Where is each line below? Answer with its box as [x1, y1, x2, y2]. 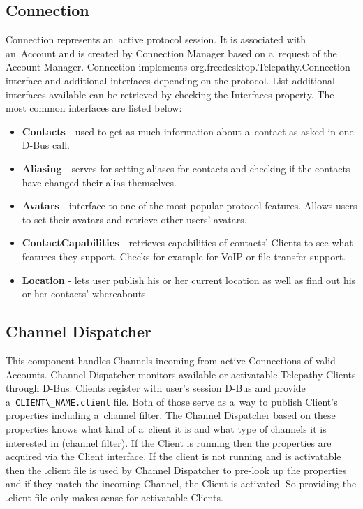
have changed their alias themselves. [22, 175, 177, 189]
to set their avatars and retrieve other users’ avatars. [22, 212, 247, 226]
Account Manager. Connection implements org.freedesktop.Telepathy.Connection [6, 59, 350, 74]
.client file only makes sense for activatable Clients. [6, 489, 223, 504]
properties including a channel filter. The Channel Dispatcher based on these [6, 408, 336, 422]
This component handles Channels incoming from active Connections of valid [6, 353, 336, 367]
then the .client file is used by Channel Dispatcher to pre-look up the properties [6, 462, 347, 477]
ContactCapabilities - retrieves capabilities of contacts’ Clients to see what [22, 235, 353, 250]
